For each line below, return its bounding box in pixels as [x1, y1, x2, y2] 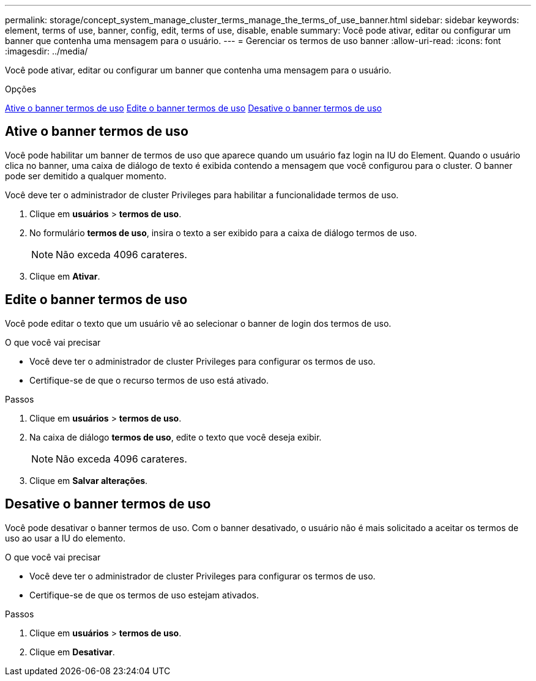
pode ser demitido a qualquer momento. [5, 170, 167, 181]
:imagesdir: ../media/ [5, 46, 88, 56]
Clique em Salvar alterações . [29, 475, 148, 486]
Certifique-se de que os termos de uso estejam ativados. [29, 589, 259, 600]
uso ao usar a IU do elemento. [5, 532, 126, 543]
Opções [5, 84, 37, 94]
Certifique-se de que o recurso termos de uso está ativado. [29, 374, 269, 385]
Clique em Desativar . [29, 646, 115, 657]
